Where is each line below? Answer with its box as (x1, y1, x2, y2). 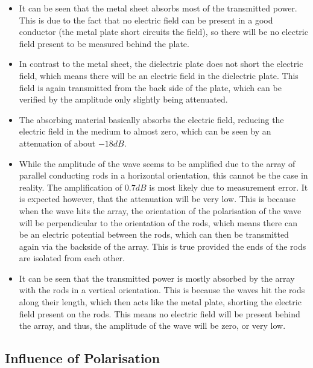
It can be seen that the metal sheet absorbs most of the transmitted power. (19, 2, 297, 14)
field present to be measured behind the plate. (19, 37, 189, 49)
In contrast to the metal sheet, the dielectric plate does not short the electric (19, 57, 303, 70)
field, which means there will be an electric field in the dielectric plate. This (19, 69, 299, 81)
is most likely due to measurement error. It (149, 180, 308, 193)
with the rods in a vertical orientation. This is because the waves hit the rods (19, 284, 305, 296)
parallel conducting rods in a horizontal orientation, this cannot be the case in (19, 169, 308, 182)
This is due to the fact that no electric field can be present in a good (19, 13, 273, 26)
